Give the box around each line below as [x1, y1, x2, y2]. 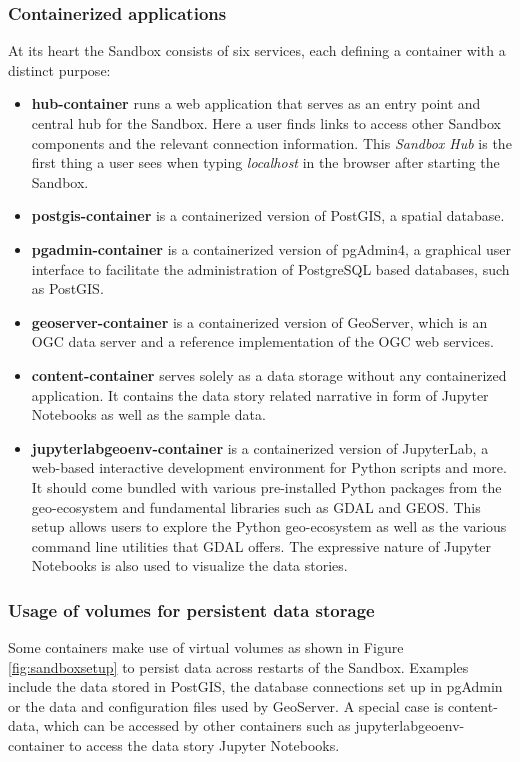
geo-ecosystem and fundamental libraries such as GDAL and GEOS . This [31, 496, 481, 517]
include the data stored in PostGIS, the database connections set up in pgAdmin [8, 676, 503, 697]
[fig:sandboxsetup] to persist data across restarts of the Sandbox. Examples [8, 656, 469, 677]
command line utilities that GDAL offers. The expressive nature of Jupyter [31, 535, 492, 556]
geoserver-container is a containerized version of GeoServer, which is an [31, 311, 488, 332]
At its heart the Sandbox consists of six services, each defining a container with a [8, 40, 506, 61]
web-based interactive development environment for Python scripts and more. [31, 457, 507, 478]
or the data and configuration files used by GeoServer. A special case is [8, 695, 444, 716]
